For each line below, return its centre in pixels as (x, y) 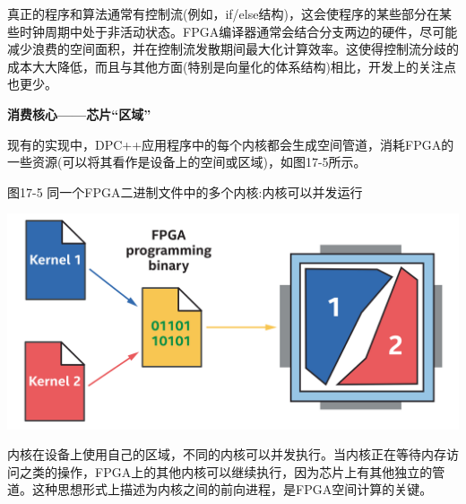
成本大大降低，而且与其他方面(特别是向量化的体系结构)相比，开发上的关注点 (232, 66)
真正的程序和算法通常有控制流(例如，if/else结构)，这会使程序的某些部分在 (223, 13)
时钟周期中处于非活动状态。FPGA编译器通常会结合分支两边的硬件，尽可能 (238, 31)
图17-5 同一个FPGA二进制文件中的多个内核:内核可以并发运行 (185, 191)
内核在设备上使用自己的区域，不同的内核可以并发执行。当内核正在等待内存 (227, 454)
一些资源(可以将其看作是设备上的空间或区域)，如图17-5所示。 (187, 162)
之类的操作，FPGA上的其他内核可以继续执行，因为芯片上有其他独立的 (226, 471)
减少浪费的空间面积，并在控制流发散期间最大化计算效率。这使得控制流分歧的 (233, 49)
